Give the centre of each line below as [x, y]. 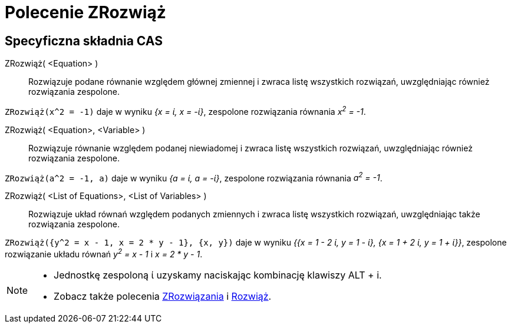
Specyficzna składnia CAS [84, 41]
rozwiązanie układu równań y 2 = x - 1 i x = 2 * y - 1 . [104, 254]
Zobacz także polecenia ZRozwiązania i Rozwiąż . [163, 296]
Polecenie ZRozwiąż [85, 12]
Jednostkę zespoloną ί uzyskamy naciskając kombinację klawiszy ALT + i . [218, 275]
